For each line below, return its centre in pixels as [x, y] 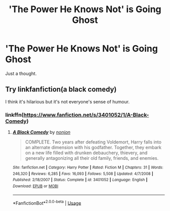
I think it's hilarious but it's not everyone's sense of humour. [68, 101]
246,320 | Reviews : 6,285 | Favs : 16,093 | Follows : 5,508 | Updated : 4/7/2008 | [83, 173]
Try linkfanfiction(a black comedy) [61, 90]
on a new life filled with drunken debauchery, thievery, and [86, 153]
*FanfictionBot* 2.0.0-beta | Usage [47, 202]
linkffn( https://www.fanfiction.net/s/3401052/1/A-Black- [77, 115]
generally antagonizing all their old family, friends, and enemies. [92, 158]
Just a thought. [21, 73]
